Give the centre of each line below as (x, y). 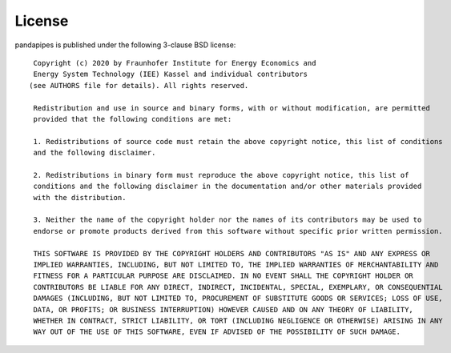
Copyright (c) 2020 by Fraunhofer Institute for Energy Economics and (175, 63)
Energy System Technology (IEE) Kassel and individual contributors (171, 74)
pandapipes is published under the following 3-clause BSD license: (125, 45)
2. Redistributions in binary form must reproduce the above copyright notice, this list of (221, 175)
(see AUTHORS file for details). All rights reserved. (139, 85)
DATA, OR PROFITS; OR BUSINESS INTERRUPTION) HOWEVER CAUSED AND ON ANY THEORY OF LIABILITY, (223, 309)
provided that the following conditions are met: (133, 119)
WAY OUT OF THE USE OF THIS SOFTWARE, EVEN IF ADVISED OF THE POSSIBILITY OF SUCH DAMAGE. (217, 332)
